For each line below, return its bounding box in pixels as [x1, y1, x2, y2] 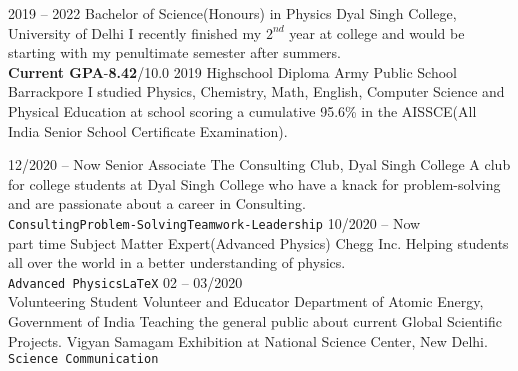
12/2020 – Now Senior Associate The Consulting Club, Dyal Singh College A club [8, 154, 511, 175]
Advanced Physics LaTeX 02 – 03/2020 [8, 271, 243, 292]
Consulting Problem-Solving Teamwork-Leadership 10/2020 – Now [8, 212, 421, 233]
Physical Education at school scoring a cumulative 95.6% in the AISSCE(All [8, 100, 477, 121]
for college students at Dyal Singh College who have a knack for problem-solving [8, 173, 501, 194]
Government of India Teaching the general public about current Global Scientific [8, 311, 502, 332]
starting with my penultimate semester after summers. [8, 42, 342, 63]
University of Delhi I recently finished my [8, 22, 262, 43]
